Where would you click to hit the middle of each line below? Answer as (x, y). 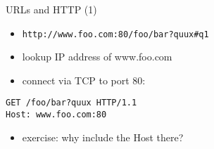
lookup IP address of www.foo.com (97, 57)
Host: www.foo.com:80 (56, 115)
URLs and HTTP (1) (51, 9)
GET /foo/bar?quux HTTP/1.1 (71, 103)
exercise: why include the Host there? (103, 137)
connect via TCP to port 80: (84, 80)
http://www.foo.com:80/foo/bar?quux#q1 (115, 34)
